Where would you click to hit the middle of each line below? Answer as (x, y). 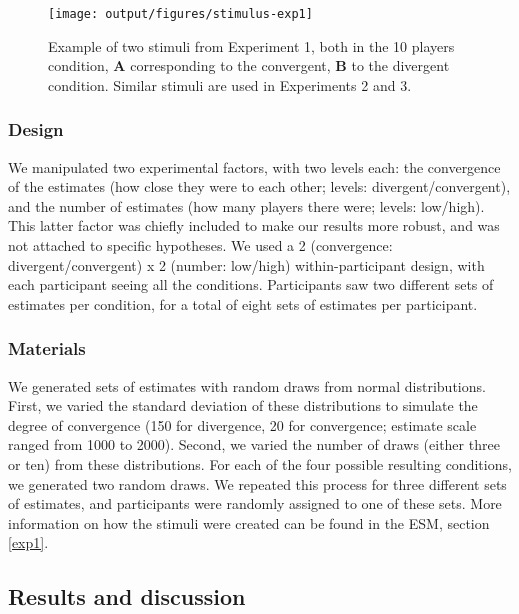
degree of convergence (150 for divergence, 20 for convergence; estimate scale (242, 424)
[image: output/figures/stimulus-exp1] (180, 14)
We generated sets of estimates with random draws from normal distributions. (247, 385)
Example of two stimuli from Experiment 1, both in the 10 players (251, 45)
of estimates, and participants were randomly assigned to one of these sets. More (255, 503)
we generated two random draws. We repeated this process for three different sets (257, 483)
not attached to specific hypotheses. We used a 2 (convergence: (200, 245)
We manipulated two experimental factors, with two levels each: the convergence (254, 166)
